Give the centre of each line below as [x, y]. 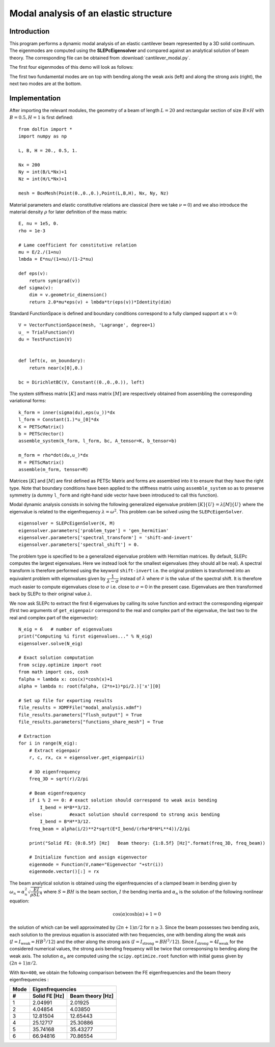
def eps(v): [33, 273]
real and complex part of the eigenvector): [54, 617]
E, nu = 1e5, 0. [39, 224]
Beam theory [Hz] [92, 996]
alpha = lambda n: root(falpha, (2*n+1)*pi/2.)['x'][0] [90, 686]
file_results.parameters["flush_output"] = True [80, 715]
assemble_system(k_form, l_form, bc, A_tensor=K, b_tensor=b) [98, 441]
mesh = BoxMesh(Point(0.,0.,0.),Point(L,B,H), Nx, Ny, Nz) [94, 193]
